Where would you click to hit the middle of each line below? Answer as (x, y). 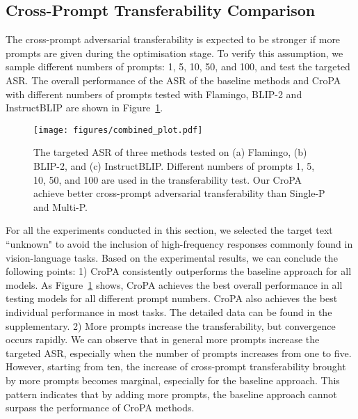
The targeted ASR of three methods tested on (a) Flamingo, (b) (170, 152)
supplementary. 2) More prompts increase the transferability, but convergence (171, 325)
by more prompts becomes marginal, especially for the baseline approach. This (173, 380)
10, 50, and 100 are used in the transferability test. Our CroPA (168, 179)
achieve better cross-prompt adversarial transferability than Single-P (179, 193)
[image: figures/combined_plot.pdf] (118, 130)
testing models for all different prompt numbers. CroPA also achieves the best (172, 298)
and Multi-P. (61, 206)
